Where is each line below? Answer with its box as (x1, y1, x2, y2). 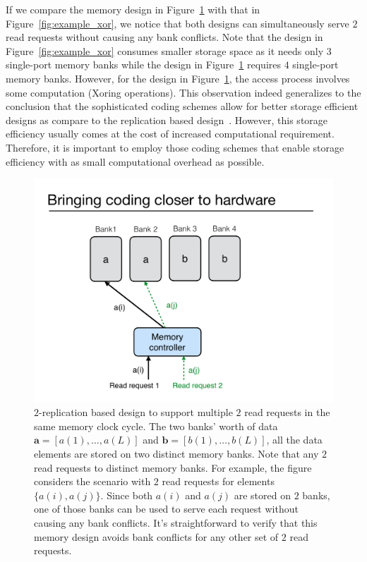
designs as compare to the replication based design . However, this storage (6, 112, 328, 127)
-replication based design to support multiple (39, 405, 233, 420)
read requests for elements (162, 474, 275, 489)
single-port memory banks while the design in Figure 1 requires (6, 57, 281, 72)
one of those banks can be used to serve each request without (34, 501, 299, 516)
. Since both (100, 487, 153, 502)
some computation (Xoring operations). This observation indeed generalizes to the (6, 85, 361, 99)
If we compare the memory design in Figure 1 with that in (6, 2, 260, 16)
